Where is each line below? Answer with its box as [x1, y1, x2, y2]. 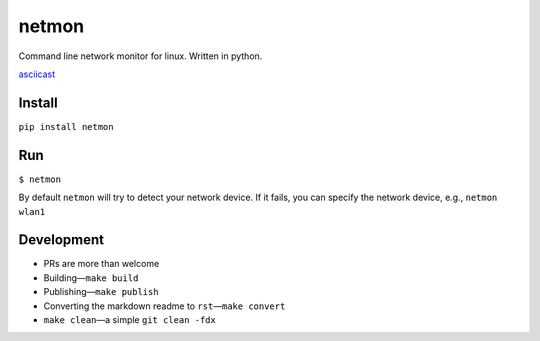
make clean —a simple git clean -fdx [43, 314, 217, 325]
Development [18, 231, 105, 249]
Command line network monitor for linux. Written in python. [18, 50, 263, 62]
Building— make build [43, 271, 139, 284]
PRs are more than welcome [43, 258, 160, 270]
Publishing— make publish [43, 286, 159, 298]
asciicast [18, 68, 55, 80]
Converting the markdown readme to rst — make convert [43, 300, 286, 312]
